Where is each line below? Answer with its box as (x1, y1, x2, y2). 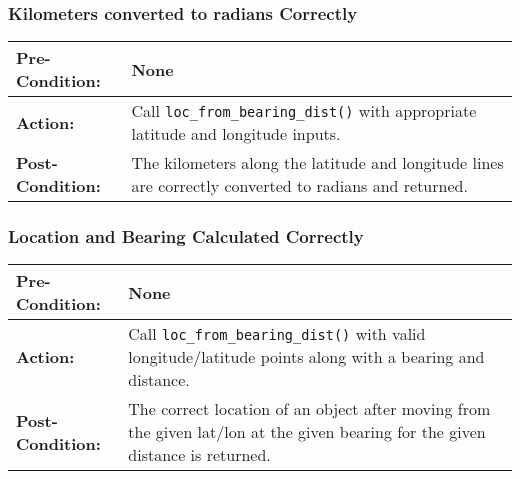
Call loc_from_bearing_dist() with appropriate (131, 99, 477, 123)
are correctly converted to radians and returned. (131, 174, 468, 198)
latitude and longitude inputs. (131, 122, 341, 146)
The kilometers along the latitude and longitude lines (131, 151, 504, 175)
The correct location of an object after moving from (128, 397, 491, 421)
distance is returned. (128, 443, 271, 467)
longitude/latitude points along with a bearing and (128, 345, 485, 369)
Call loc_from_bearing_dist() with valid (128, 322, 426, 346)
